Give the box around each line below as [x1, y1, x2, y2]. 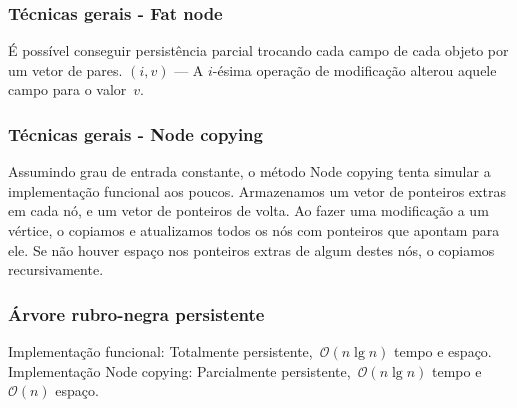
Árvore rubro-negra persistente [8, 301, 265, 326]
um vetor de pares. [8, 59, 123, 80]
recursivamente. [8, 259, 104, 280]
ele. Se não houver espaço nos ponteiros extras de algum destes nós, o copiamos [8, 239, 495, 260]
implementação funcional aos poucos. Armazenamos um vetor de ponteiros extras [8, 180, 506, 201]
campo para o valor [8, 79, 127, 100]
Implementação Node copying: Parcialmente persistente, [8, 360, 351, 381]
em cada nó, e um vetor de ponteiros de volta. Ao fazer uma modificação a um [8, 200, 489, 221]
